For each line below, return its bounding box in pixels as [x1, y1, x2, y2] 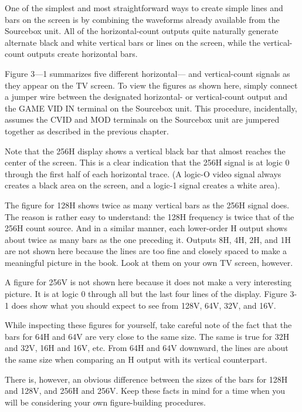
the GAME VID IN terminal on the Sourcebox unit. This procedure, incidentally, [5, 102, 297, 114]
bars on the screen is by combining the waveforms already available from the [5, 13, 280, 25]
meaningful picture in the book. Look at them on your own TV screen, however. [5, 256, 293, 268]
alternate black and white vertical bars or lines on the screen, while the [5, 36, 260, 48]
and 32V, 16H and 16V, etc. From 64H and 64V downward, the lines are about [5, 342, 289, 354]
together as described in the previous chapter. [5, 124, 169, 137]
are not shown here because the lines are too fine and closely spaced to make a [5, 245, 287, 257]
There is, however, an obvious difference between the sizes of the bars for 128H [5, 373, 288, 385]
